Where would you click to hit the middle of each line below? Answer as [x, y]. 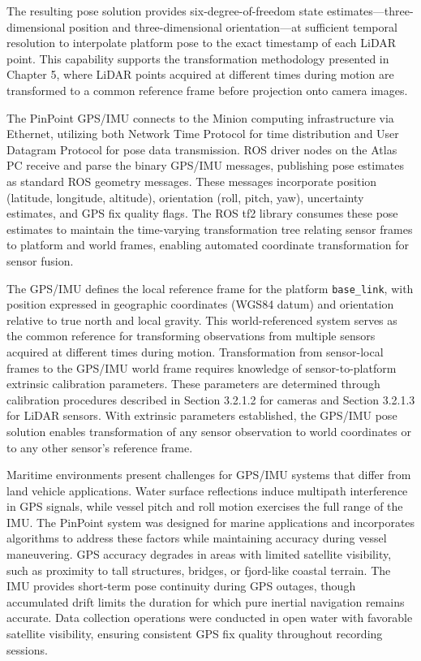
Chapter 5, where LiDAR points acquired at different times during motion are [200, 74]
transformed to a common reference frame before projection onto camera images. [207, 90]
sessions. [27, 649]
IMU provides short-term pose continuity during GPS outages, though [181, 586]
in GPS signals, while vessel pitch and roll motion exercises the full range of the [205, 506]
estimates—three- [370, 11]
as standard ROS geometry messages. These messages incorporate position [192, 181]
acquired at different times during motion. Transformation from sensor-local [195, 351]
